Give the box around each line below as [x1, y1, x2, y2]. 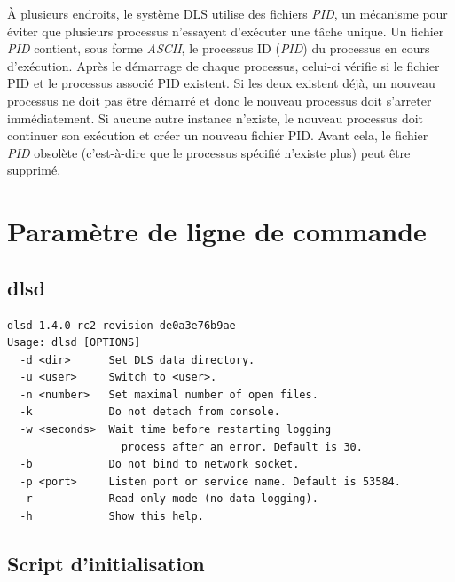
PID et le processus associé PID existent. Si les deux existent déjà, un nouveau [7, 74, 435, 92]
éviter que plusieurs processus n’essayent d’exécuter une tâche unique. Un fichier [7, 21, 444, 40]
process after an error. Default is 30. [121, 440, 363, 453]
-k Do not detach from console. [20, 405, 280, 419]
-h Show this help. [20, 510, 204, 523]
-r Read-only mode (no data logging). [20, 492, 318, 506]
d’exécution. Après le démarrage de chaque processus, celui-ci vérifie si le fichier [7, 56, 440, 75]
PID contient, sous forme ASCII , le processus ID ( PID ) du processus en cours [7, 39, 430, 58]
